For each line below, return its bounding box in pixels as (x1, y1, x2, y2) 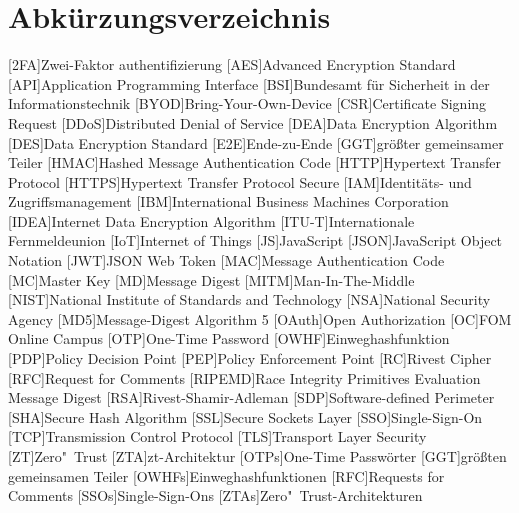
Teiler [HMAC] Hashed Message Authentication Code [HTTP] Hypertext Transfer (8, 152, 502, 173)
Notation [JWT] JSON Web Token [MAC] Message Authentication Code (8, 250, 445, 271)
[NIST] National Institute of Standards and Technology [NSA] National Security (8, 289, 491, 310)
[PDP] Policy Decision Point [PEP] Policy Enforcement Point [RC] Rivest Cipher (8, 348, 492, 369)
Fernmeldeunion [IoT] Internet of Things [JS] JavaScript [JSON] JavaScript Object (8, 230, 503, 251)
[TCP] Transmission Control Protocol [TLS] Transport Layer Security (8, 426, 427, 447)
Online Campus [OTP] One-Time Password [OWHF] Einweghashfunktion (8, 328, 450, 349)
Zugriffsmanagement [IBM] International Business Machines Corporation (8, 191, 449, 212)
